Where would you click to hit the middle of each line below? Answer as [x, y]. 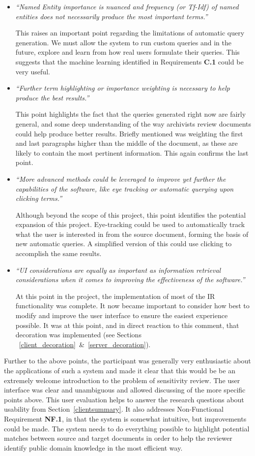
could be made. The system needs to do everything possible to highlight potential [127, 428]
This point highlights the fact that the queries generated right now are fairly [131, 114]
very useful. [33, 71]
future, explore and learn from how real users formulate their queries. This [127, 52]
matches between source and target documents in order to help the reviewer [118, 438]
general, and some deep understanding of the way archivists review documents [133, 123]
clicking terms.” [39, 198]
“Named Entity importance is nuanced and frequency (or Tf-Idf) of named [127, 6]
